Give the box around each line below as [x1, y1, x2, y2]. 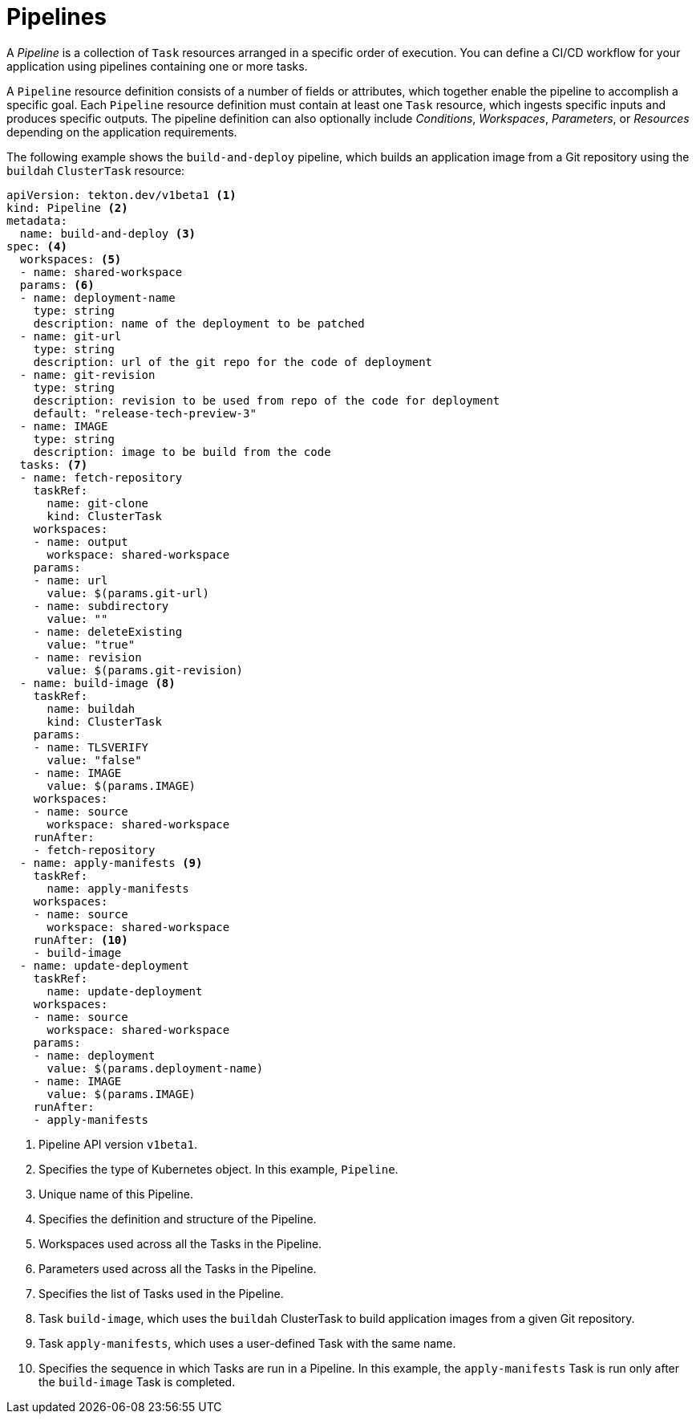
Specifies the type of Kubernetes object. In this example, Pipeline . [38, 1162, 399, 1176]
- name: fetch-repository [19, 470, 183, 484]
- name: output [33, 535, 128, 548]
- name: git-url [19, 329, 122, 343]
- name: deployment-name [19, 291, 176, 304]
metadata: [6, 214, 67, 227]
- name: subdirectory [33, 599, 169, 612]
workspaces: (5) [19, 252, 122, 266]
